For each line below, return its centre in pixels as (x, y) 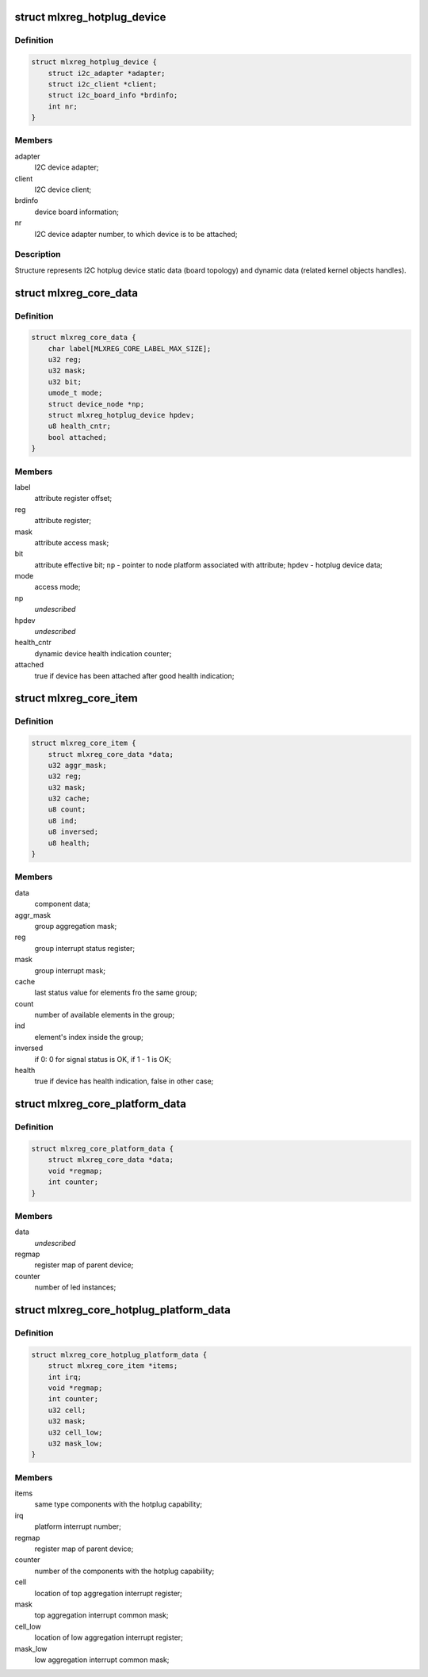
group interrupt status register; (84, 948)
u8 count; (67, 810)
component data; (63, 904)
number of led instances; (75, 1287)
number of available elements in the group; (105, 1015)
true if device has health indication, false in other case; (124, 1081)
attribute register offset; (73, 499)
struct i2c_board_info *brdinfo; (113, 96)
